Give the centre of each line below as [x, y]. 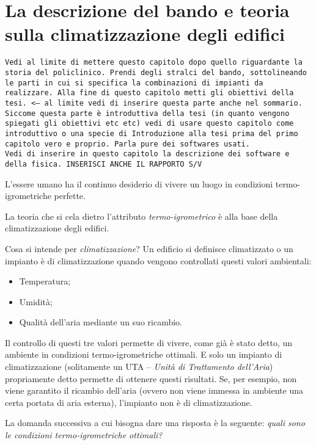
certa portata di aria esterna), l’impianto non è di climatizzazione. [129, 402]
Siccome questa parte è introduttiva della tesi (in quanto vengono [147, 113]
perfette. [70, 196]
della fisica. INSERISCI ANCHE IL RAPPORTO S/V [104, 164]
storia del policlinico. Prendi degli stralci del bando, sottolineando [156, 72]
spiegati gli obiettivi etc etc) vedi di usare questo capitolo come [149, 124]
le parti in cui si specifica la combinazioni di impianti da [134, 83]
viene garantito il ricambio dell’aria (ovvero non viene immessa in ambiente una [154, 390]
